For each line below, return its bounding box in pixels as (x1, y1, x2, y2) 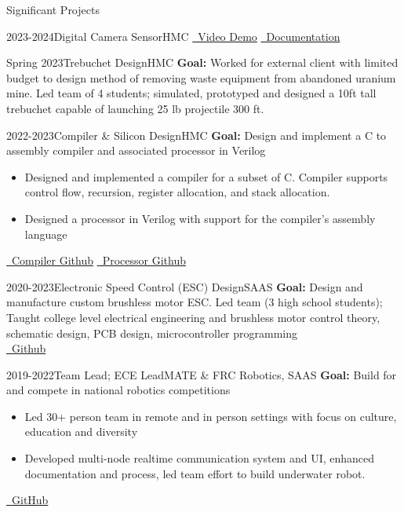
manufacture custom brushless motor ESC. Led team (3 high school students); (6, 294, 383, 310)
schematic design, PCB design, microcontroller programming (6, 324, 298, 341)
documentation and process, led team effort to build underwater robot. (24, 465, 366, 481)
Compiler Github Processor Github (11, 252, 186, 269)
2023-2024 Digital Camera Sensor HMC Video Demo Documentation (6, 27, 340, 44)
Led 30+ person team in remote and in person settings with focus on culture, (24, 408, 397, 424)
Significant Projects (6, 2, 100, 17)
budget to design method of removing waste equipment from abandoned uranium (6, 69, 396, 86)
